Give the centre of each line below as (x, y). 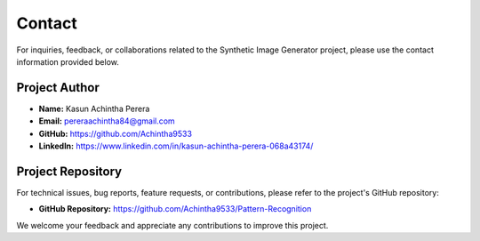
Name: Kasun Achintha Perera (94, 108)
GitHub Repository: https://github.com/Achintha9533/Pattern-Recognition (175, 209)
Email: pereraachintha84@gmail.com (107, 121)
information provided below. (68, 61)
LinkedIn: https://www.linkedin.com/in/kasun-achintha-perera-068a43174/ (176, 146)
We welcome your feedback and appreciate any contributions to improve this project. (172, 225)
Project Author (58, 88)
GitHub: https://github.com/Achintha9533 (116, 133)
